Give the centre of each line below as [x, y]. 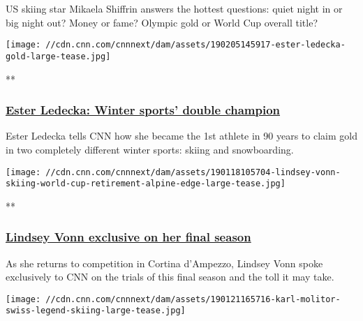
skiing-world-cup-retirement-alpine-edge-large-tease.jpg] [146, 184]
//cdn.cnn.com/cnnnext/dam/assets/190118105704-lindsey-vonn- [193, 172]
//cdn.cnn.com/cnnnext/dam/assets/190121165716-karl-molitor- [193, 299]
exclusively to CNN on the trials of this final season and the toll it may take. [170, 277]
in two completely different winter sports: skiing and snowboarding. [150, 149]
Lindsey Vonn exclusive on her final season [128, 237]
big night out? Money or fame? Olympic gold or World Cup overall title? [162, 22]
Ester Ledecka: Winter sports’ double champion [143, 110]
